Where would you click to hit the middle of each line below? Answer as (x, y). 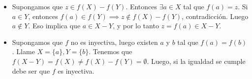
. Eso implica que (54, 26)
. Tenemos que (110, 51)
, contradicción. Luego (215, 16)
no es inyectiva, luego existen (114, 42)
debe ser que (31, 70)
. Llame (23, 51)
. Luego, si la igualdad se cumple (196, 61)
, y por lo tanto (136, 26)
